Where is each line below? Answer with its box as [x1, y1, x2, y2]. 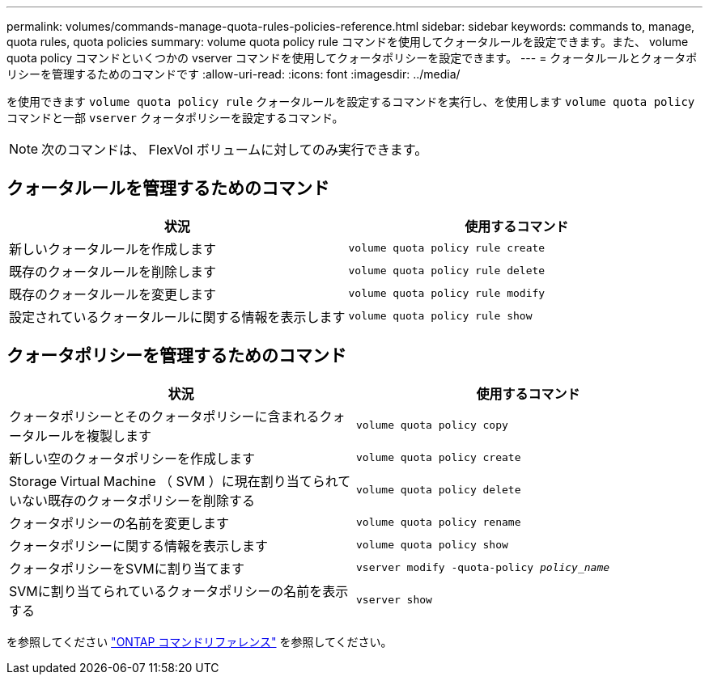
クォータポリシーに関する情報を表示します [9, 537, 269, 554]
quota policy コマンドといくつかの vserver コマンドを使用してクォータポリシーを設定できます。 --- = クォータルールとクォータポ [6, 51, 698, 65]
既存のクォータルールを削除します [9, 263, 217, 280]
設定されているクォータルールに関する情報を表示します [9, 308, 346, 325]
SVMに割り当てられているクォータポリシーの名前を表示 [9, 582, 349, 599]
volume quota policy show [356, 539, 508, 552]
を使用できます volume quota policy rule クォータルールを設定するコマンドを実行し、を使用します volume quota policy [6, 95, 695, 108]
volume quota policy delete [356, 484, 521, 497]
